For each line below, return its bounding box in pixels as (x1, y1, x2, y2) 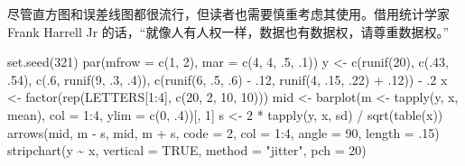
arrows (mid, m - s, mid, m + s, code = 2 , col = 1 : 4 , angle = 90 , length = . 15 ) (7, 123, 440, 142)
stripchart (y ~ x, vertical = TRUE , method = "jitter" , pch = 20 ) (7, 141, 367, 160)
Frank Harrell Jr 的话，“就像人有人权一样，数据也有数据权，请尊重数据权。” (7, 22, 450, 41)
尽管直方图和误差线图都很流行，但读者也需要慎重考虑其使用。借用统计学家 (7, 5, 450, 23)
